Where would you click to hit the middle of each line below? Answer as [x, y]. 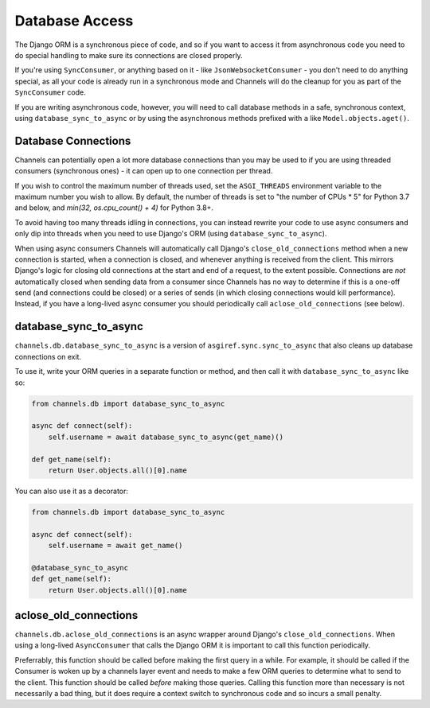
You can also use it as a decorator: [72, 491]
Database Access [74, 21]
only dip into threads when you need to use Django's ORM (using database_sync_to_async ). [171, 234]
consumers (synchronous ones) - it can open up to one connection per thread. [144, 171]
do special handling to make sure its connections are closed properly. [129, 55]
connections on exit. [48, 356]
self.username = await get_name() [115, 546]
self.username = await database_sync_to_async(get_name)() [166, 437]
